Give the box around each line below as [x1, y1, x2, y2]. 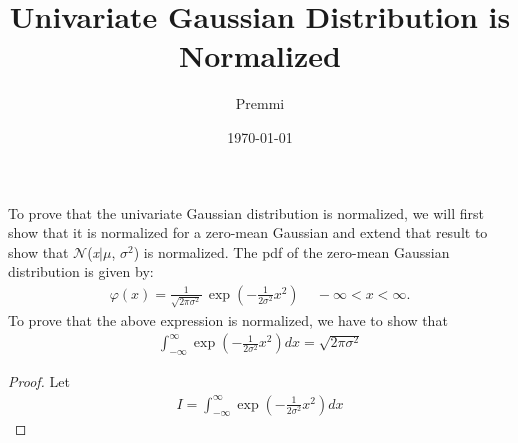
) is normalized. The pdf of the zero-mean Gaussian [133, 241, 450, 262]
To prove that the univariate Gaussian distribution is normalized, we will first [8, 202, 484, 223]
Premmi [235, 93, 285, 114]
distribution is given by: [8, 261, 154, 282]
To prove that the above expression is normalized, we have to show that [8, 309, 448, 330]
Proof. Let [8, 371, 70, 392]
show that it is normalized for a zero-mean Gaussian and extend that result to [8, 222, 488, 243]
